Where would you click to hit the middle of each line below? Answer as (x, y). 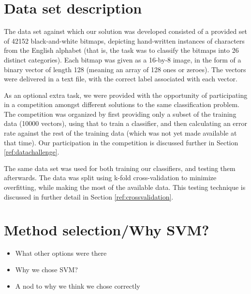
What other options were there (61, 253)
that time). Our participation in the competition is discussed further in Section (121, 142)
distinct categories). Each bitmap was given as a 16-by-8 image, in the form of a (123, 59)
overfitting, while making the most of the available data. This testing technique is (125, 187)
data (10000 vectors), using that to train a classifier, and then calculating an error (126, 123)
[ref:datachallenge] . (32, 152)
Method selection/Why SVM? (107, 230)
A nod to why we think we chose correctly (78, 286)
